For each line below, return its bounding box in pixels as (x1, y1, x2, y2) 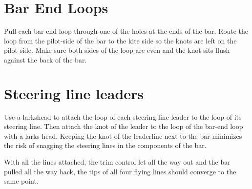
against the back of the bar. (4, 54, 87, 64)
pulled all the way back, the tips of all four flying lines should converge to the (4, 166, 236, 176)
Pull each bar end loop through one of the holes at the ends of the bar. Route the (4, 26, 249, 36)
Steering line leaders (4, 83, 144, 103)
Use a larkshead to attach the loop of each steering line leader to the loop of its (4, 111, 242, 122)
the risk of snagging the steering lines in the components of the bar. (4, 140, 207, 150)
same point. (4, 176, 39, 186)
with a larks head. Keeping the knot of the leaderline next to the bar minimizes (4, 130, 242, 141)
